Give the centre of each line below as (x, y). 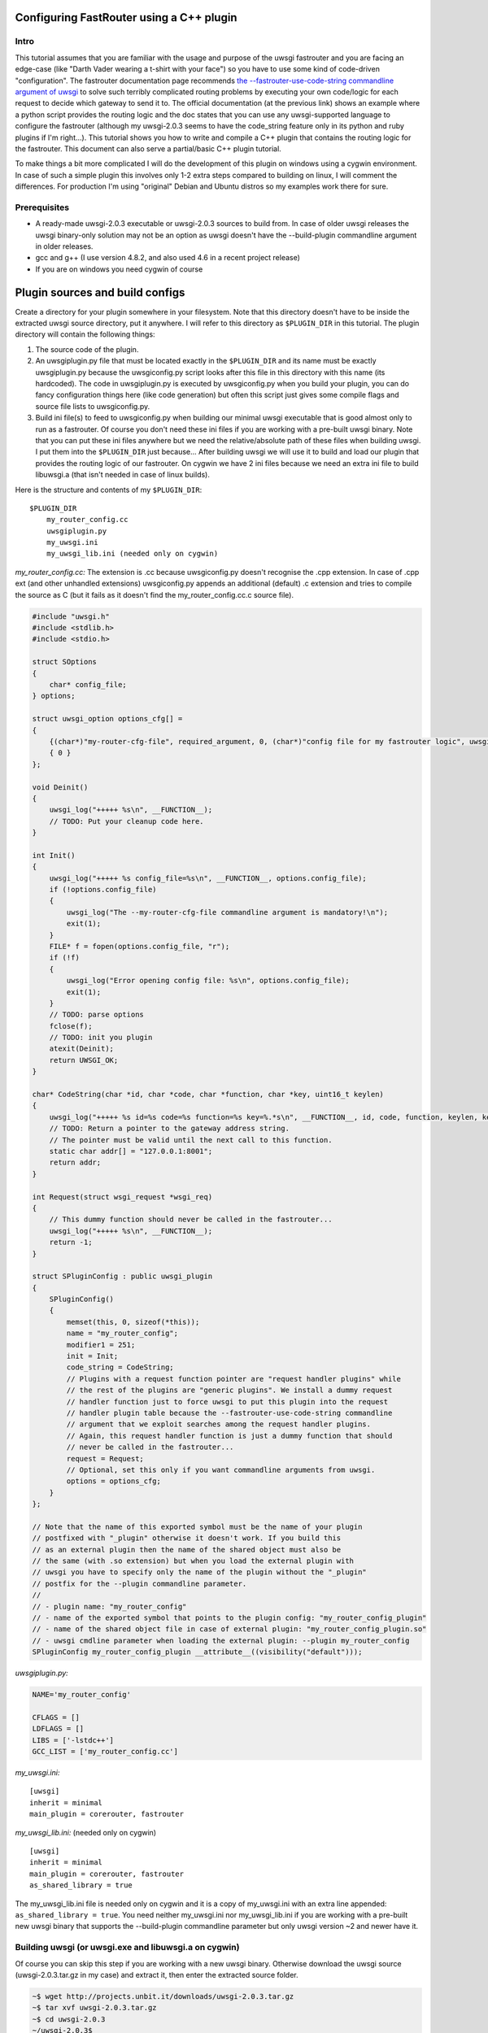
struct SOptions (65, 662)
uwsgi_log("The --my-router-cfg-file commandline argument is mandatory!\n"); (227, 912)
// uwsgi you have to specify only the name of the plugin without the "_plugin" (200, 1572)
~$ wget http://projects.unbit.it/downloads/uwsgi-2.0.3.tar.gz (163, 1996)
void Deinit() (60, 787)
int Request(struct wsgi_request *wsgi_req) (122, 1197)
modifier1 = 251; (101, 1345)
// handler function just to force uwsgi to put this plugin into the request (227, 1402)
